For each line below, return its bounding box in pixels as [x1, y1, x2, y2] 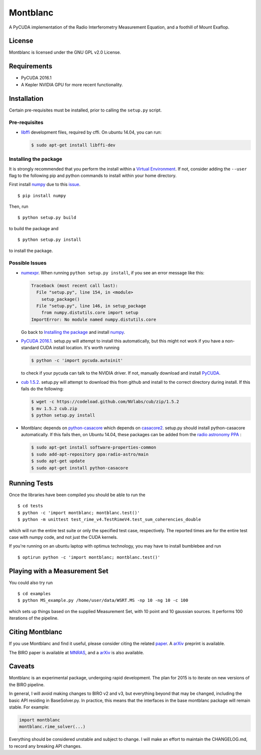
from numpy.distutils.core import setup [41, 310, 139, 315]
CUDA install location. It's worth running [40, 345, 119, 351]
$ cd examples [17, 591, 51, 597]
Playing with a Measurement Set [9, 567, 109, 575]
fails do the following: [21, 386, 64, 392]
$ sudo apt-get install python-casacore [31, 465, 128, 471]
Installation [9, 94, 43, 103]
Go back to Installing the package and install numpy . [21, 329, 125, 335]
